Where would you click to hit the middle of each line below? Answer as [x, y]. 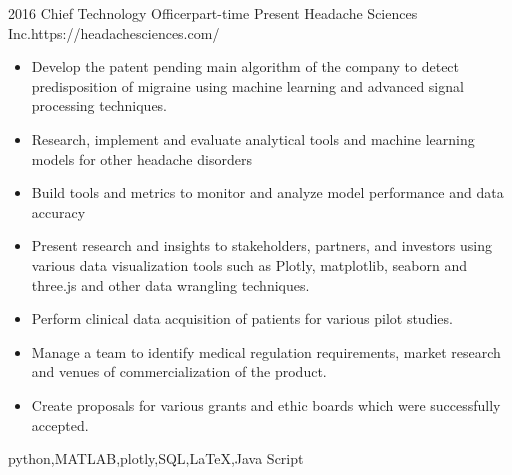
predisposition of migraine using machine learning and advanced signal [247, 85]
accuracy [58, 211]
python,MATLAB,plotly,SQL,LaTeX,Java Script [156, 458]
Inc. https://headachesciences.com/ [114, 32]
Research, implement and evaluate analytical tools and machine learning [253, 138]
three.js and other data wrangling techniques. [170, 284]
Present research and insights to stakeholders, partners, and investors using [261, 245]
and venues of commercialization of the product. [179, 371]
